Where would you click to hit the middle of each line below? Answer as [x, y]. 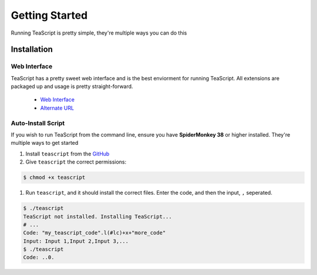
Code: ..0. [39, 257]
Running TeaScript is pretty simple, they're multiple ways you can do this [99, 33]
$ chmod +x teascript [54, 178]
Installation [32, 50]
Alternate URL [57, 108]
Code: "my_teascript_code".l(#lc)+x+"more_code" [95, 233]
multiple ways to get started [45, 143]
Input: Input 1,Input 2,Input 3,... [76, 241]
